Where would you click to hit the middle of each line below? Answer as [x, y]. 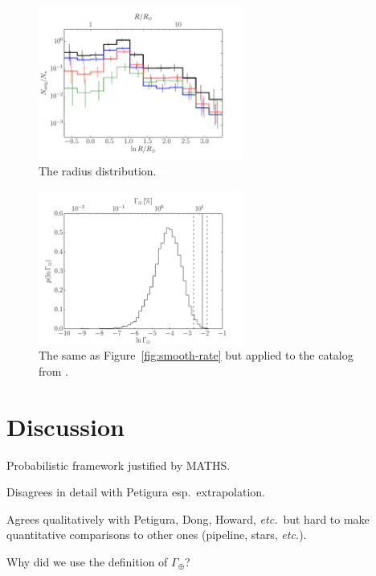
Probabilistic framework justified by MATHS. [119, 465]
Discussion [65, 426]
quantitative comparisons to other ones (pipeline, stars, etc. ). [157, 535]
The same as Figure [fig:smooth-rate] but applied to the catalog [196, 355]
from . [54, 370]
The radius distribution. [98, 171]
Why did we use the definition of [87, 562]
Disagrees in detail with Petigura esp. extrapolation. [136, 492]
